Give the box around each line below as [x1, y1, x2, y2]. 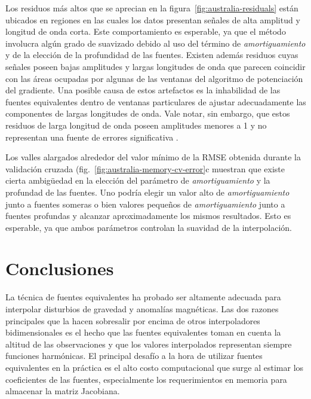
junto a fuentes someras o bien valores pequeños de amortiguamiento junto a [5, 197, 285, 210]
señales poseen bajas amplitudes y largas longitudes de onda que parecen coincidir [5, 60, 306, 72]
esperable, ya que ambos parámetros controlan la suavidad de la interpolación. [5, 221, 292, 233]
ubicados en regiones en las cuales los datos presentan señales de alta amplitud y [5, 13, 300, 26]
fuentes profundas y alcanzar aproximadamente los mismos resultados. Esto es [5, 209, 291, 222]
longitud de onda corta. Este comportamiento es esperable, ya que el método [5, 25, 286, 38]
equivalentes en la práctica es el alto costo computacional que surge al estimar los [5, 361, 304, 373]
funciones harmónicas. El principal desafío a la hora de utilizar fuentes [5, 349, 263, 362]
